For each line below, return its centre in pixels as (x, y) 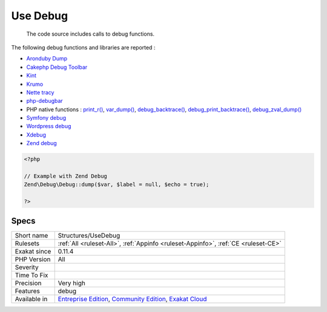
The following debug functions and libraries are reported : (83, 47)
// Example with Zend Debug (65, 176)
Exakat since (33, 251)
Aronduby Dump (47, 59)
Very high (72, 283)
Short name (31, 235)
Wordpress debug (49, 126)
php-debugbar (45, 101)
